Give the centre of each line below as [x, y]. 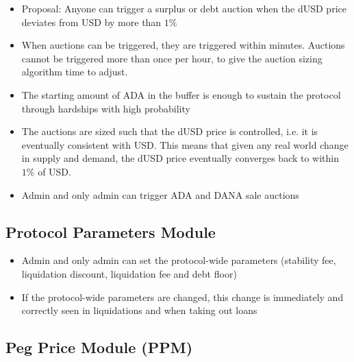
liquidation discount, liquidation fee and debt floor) [129, 273]
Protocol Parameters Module [111, 231]
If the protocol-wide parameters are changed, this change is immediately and [182, 297]
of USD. [54, 171]
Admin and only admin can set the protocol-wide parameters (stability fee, [179, 260]
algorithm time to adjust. [75, 72]
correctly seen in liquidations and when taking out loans [139, 310]
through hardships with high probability [106, 108]
